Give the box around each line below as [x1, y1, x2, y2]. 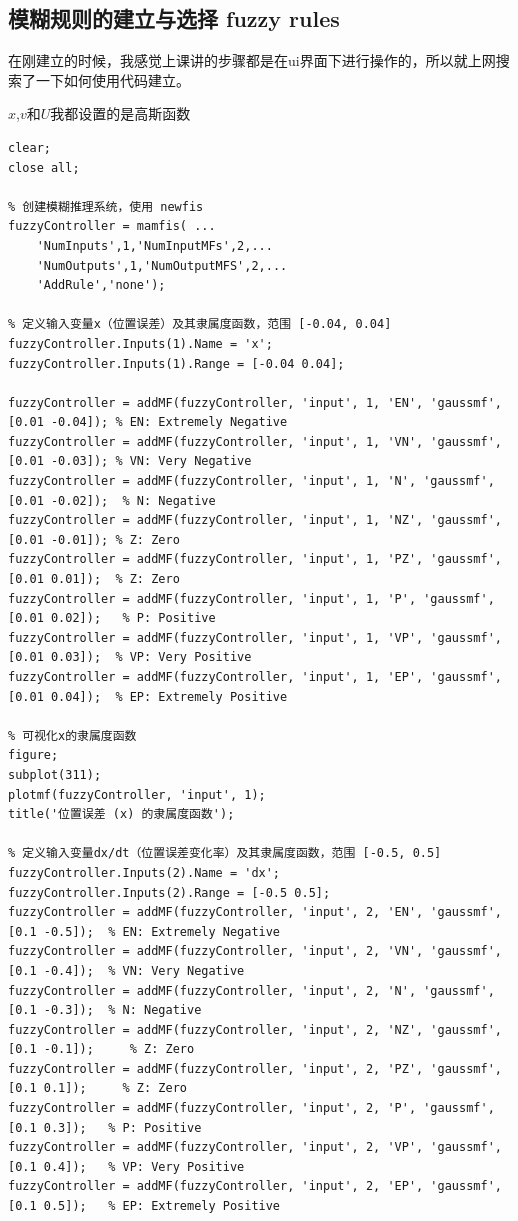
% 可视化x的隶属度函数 [8, 728, 137, 743]
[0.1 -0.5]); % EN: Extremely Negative [8, 924, 281, 939]
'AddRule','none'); [36, 278, 166, 293]
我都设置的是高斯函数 [50, 103, 191, 124]
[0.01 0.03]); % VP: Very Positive [8, 650, 252, 665]
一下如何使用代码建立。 [35, 69, 190, 90]
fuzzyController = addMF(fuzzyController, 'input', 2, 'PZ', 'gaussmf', [8, 1061, 502, 1076]
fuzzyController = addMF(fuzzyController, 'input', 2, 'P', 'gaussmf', [8, 1101, 495, 1116]
